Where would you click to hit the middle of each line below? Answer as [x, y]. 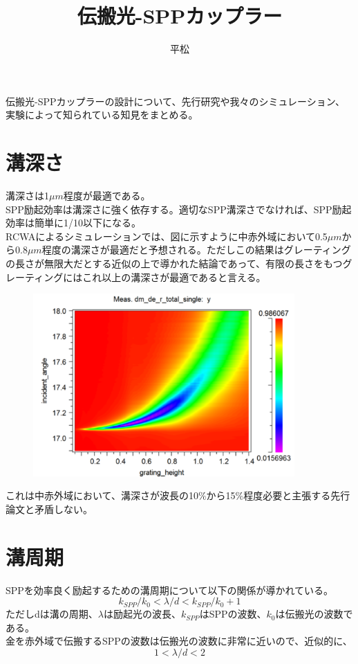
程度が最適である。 [107, 196]
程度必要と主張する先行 [297, 495]
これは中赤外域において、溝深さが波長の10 [102, 495]
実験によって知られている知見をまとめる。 [102, 115]
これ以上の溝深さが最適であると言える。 [174, 277]
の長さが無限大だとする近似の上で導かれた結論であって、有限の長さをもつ [174, 263]
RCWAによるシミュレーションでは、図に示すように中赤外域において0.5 [167, 236]
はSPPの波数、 [233, 614]
